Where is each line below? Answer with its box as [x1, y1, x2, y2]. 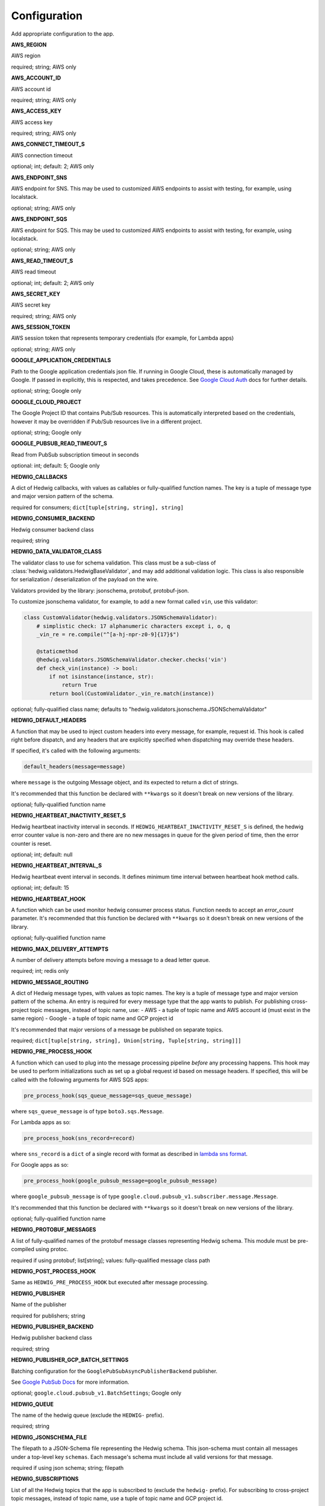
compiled [11, 1246, 34, 1253]
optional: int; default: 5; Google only [11, 462, 100, 469]
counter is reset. [11, 840, 52, 847]
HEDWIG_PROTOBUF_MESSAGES [11, 1226, 96, 1233]
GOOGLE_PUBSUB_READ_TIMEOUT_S [11, 440, 108, 447]
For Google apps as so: [11, 1161, 69, 1169]
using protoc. [35, 1246, 69, 1253]
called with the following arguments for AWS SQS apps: [11, 1076, 149, 1083]
